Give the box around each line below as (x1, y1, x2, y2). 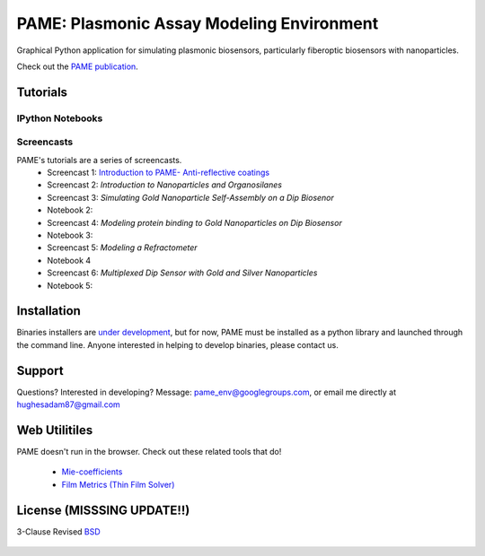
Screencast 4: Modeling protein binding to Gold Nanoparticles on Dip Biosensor (47, 217, 343, 228)
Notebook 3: (47, 230, 93, 240)
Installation (16, 303, 81, 318)
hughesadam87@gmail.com (16, 399, 120, 410)
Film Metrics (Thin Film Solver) (61, 479, 175, 490)
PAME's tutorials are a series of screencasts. (16, 154, 182, 165)
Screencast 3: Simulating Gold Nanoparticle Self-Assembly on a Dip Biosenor (47, 192, 334, 203)
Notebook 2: (47, 204, 93, 215)
